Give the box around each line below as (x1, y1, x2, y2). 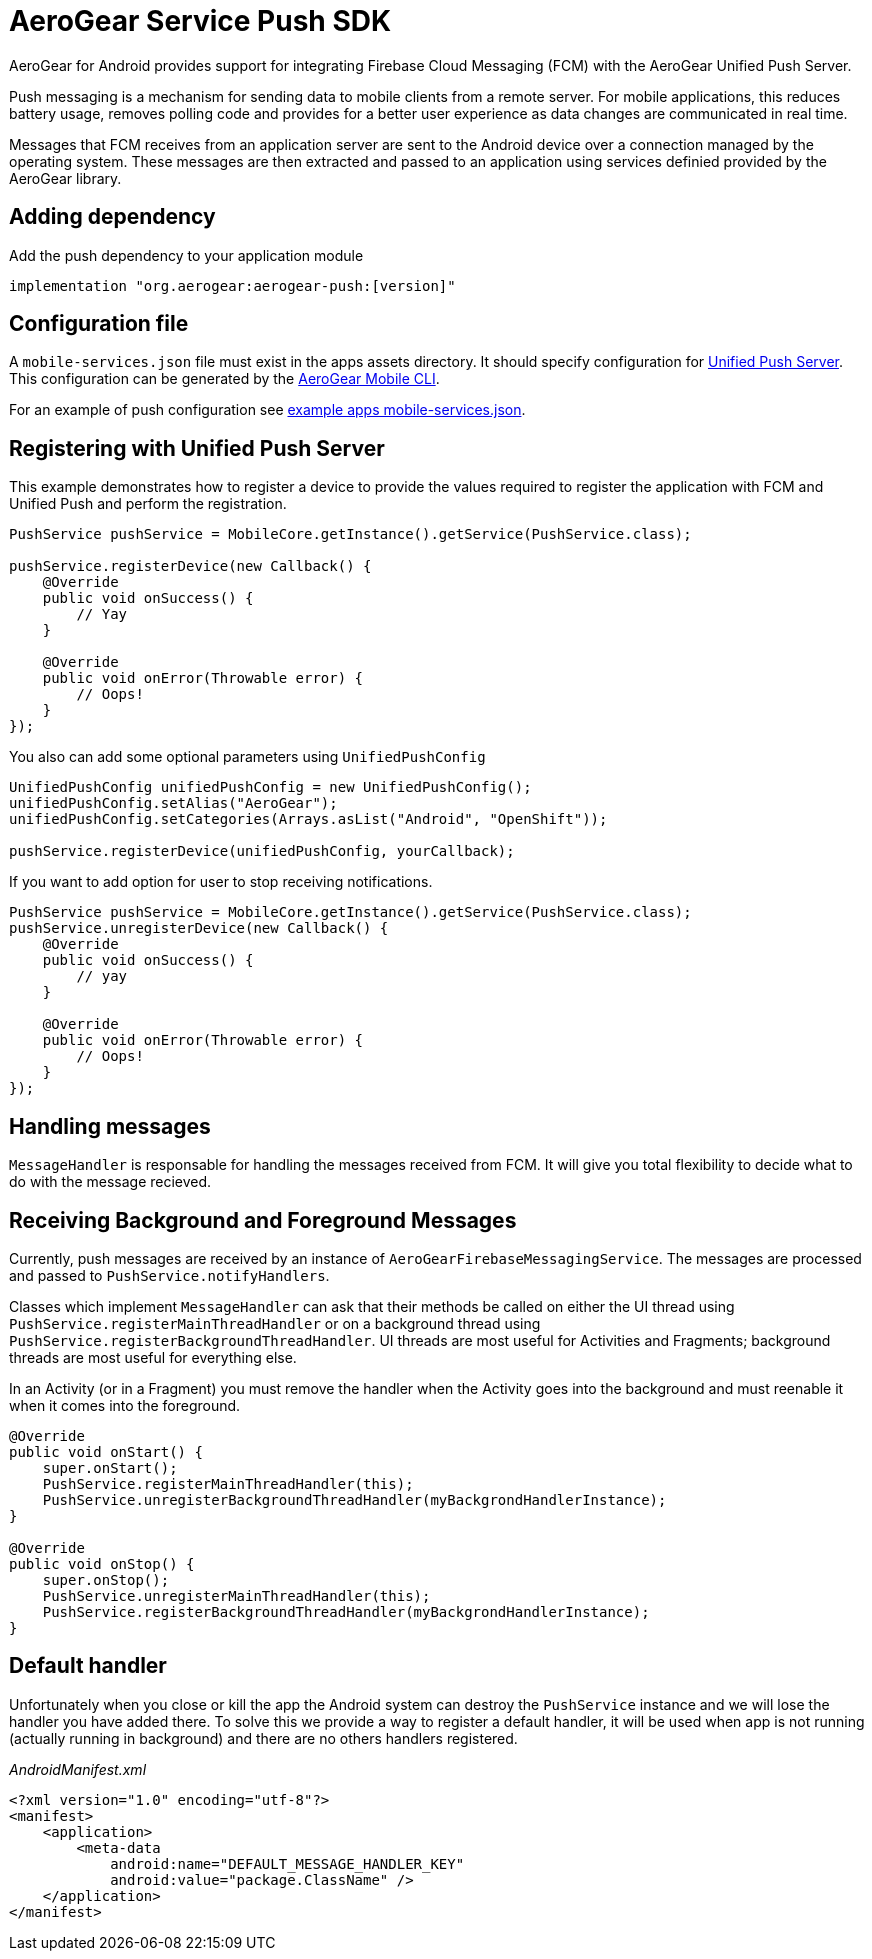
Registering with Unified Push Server (9, 435, 385, 461)
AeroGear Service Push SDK (9, 4, 392, 38)
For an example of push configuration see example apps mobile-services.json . (9, 401, 526, 419)
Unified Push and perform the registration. (9, 495, 287, 513)
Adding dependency (9, 204, 216, 230)
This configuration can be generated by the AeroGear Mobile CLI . (9, 370, 440, 388)
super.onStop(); (42, 1571, 170, 1588)
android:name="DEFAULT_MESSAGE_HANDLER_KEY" (110, 1855, 465, 1872)
